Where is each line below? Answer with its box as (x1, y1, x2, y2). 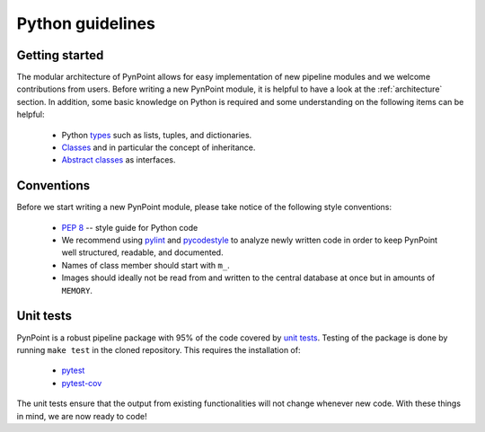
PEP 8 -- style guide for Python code (61, 222, 198, 233)
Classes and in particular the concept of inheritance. (61, 142, 256, 153)
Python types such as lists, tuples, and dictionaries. (61, 129, 252, 140)
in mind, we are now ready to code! (16, 410, 147, 421)
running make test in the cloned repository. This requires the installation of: (16, 344, 301, 355)
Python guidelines (16, 13, 156, 33)
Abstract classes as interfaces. (61, 154, 176, 165)
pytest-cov (61, 377, 102, 388)
